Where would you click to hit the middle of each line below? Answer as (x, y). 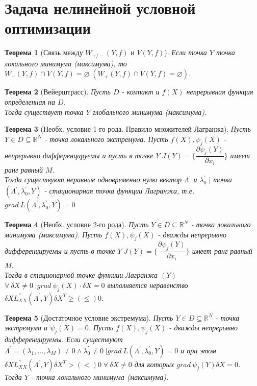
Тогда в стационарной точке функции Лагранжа (81, 275)
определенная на (30, 101)
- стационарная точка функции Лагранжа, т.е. (119, 190)
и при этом (198, 350)
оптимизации (48, 28)
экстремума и (26, 328)
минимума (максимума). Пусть (54, 234)
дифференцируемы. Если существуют (64, 339)
